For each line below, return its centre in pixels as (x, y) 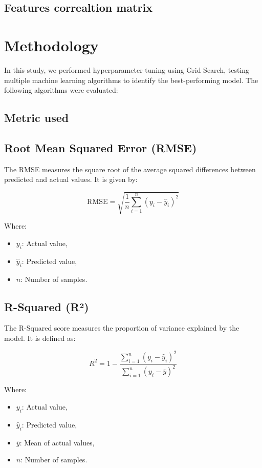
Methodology (51, 45)
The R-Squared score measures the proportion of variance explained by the (122, 328)
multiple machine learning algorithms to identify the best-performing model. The (131, 80)
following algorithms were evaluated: (61, 90)
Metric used (37, 118)
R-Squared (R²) (47, 306)
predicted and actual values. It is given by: (71, 179)
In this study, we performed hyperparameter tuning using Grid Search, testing (127, 69)
